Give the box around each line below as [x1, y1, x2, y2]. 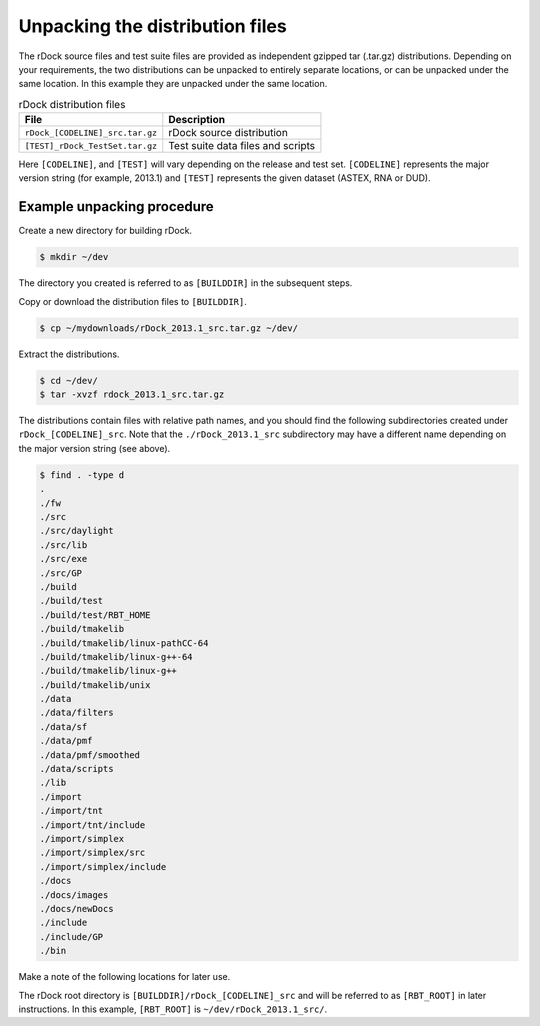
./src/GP [39, 567, 83, 579]
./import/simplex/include [39, 861, 167, 872]
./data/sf [39, 721, 88, 732]
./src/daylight [39, 525, 114, 537]
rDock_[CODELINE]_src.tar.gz [24, 127, 158, 138]
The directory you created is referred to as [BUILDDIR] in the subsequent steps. [18, 277, 353, 289]
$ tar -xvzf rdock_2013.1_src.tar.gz [39, 389, 225, 400]
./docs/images [39, 889, 109, 900]
